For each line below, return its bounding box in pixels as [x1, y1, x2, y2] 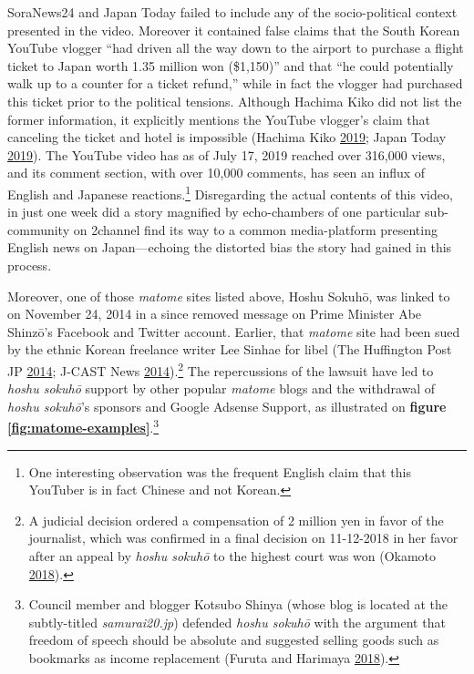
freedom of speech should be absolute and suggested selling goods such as [28, 630, 439, 649]
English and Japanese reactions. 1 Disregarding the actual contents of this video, [7, 181, 453, 203]
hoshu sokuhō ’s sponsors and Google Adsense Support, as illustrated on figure [7, 396, 447, 415]
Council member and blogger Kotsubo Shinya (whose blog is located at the [28, 595, 448, 614]
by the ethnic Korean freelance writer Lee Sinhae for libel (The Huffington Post [7, 340, 452, 359]
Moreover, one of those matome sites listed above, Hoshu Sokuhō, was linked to [7, 286, 450, 305]
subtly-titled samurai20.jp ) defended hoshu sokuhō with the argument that [28, 612, 446, 631]
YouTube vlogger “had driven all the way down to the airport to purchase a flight [7, 38, 464, 57]
